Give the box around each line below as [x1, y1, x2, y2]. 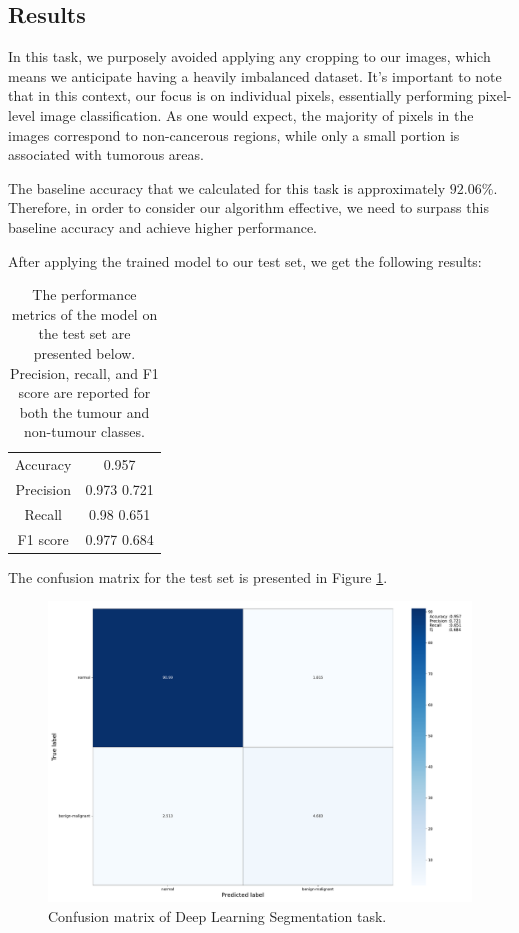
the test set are [38, 323, 131, 344]
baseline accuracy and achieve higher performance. [8, 216, 318, 237]
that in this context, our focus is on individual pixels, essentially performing [8, 85, 473, 106]
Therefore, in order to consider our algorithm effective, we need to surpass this [8, 197, 489, 218]
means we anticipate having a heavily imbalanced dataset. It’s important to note [8, 65, 502, 86]
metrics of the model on [11, 303, 158, 324]
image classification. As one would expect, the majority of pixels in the [39, 104, 474, 125]
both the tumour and [19, 401, 150, 422]
